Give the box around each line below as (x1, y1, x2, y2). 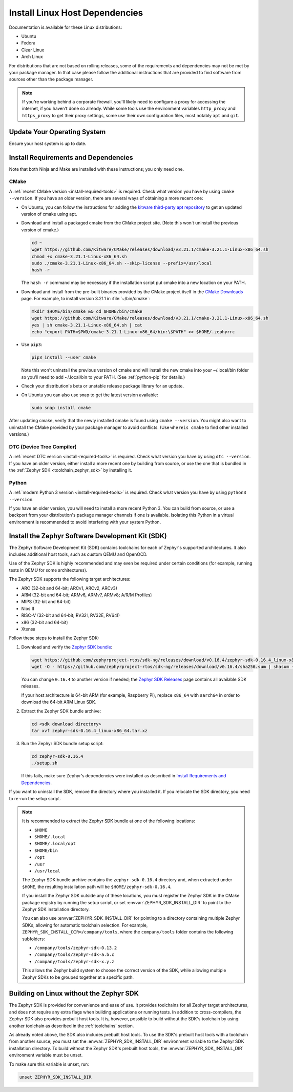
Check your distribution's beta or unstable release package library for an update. (21, 383, 184, 389)
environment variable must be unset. (9, 1052, 83, 1058)
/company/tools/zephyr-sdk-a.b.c (34, 952, 115, 957)
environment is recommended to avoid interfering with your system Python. (9, 519, 161, 525)
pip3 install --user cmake (31, 355, 96, 361)
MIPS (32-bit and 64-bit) (21, 599, 71, 605)
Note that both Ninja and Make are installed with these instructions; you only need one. (9, 166, 184, 172)
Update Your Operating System (9, 127, 106, 136)
